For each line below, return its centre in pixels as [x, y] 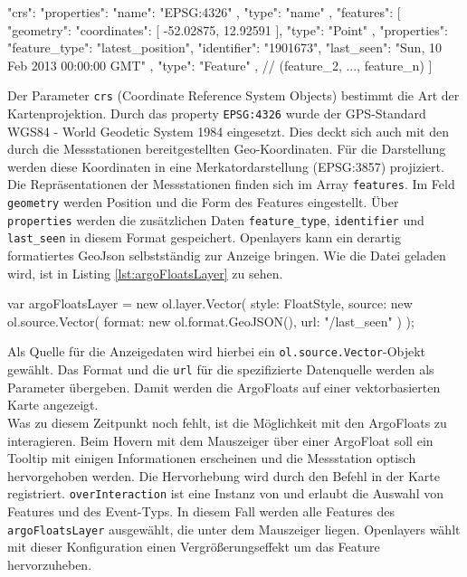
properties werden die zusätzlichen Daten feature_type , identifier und [216, 219]
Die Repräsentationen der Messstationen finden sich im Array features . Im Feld [231, 184]
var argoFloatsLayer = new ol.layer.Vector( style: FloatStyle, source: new [210, 303]
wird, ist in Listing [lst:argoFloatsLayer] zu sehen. [145, 273]
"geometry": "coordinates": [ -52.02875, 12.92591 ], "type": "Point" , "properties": [228, 29]
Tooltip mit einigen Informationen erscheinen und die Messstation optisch [212, 458]
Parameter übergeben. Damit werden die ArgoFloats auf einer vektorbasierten [224, 387]
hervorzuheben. [50, 564]
